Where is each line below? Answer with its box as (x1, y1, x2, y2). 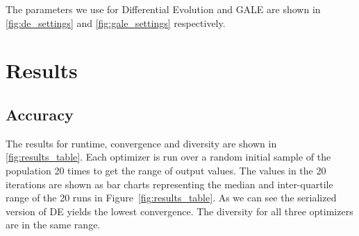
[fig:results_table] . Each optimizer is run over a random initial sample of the (6, 149, 331, 164)
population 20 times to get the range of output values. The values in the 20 (6, 163, 326, 177)
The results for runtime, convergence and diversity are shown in (6, 136, 277, 150)
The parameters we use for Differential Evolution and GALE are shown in (6, 2, 321, 16)
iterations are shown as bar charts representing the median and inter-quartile (6, 176, 333, 191)
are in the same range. (6, 217, 101, 232)
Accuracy (6, 103, 74, 125)
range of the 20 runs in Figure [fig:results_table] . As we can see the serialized (6, 190, 337, 205)
